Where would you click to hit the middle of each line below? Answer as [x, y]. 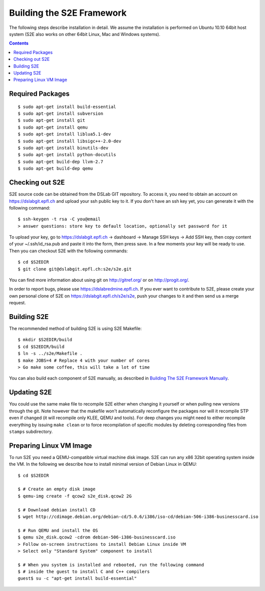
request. [18, 303]
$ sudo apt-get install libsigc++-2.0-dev [70, 141]
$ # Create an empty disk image [57, 489]
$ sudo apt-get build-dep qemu [55, 169]
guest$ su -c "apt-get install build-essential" [77, 578]
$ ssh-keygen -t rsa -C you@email [59, 219]
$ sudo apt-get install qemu [53, 127]
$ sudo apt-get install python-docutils [67, 155]
